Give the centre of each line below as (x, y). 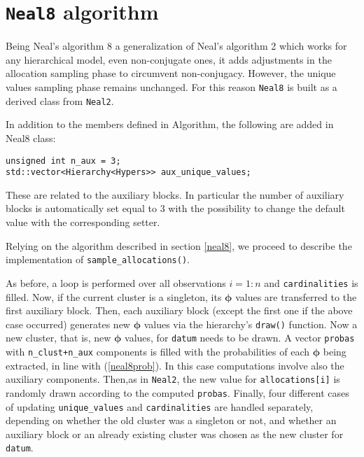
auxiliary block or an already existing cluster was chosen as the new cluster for (175, 434)
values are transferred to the (296, 296)
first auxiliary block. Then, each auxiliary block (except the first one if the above (179, 310)
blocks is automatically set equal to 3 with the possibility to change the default (175, 208)
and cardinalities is (311, 282)
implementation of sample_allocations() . (98, 259)
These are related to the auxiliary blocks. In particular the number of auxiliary (175, 194)
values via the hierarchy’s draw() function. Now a (251, 324)
